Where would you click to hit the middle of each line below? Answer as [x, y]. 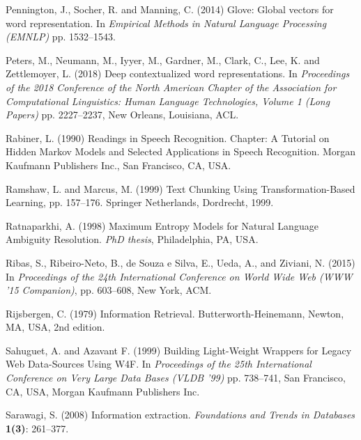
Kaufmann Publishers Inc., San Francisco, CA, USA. [118, 165]
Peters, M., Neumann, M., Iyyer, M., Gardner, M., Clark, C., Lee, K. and [163, 60]
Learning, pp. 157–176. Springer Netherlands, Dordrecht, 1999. [140, 202]
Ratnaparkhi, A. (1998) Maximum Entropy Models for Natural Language [162, 225]
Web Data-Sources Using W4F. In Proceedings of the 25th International [159, 364]
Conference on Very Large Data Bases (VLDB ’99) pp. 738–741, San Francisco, [176, 378]
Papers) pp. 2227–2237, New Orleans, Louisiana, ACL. [122, 115]
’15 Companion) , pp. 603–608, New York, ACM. [109, 290]
